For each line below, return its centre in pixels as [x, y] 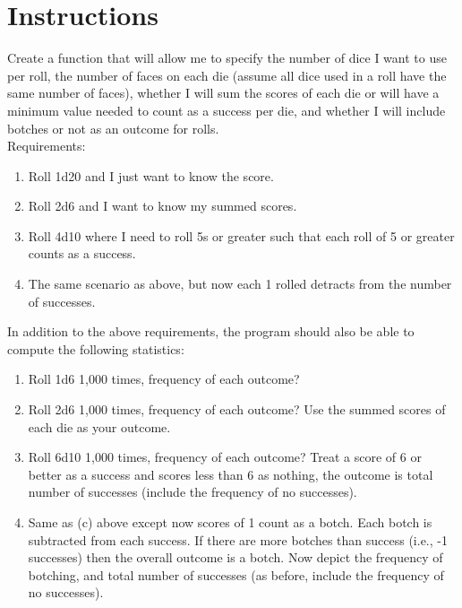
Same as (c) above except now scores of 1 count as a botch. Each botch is [230, 522]
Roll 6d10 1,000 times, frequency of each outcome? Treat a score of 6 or [225, 457]
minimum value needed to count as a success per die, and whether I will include [227, 110]
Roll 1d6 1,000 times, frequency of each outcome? [164, 379]
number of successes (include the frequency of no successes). [192, 492]
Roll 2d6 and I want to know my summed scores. [163, 206]
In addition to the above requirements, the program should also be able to [211, 331]
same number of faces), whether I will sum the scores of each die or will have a [223, 93]
